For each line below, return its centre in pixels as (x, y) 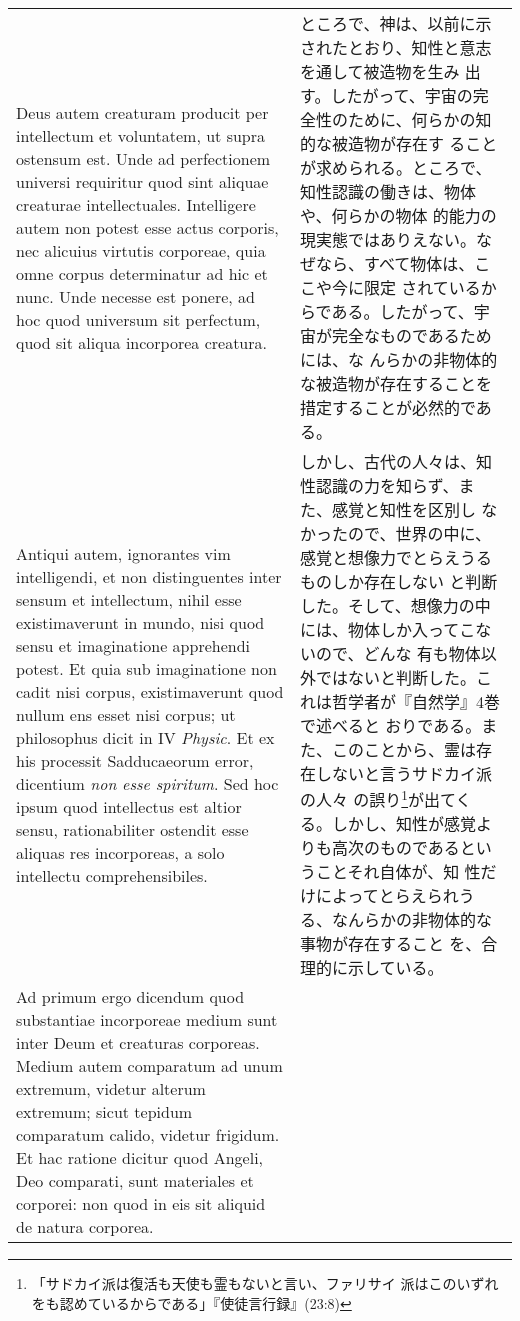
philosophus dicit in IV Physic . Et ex (145, 737)
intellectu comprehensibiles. (112, 875)
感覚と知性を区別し (404, 509)
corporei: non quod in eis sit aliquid (141, 1204)
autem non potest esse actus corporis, (147, 227)
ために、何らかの (412, 119)
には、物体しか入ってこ (388, 629)
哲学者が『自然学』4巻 (416, 701)
